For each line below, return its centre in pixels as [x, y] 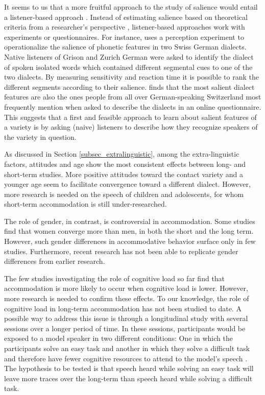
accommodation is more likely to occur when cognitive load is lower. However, [126, 288]
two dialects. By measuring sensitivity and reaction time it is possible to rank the [131, 77]
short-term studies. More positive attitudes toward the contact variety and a [124, 174]
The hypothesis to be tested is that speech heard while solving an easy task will [129, 368]
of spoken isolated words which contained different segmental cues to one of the [128, 67]
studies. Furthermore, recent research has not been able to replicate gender [121, 251]
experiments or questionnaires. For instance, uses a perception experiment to [124, 36]
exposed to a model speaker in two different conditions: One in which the [118, 338]
